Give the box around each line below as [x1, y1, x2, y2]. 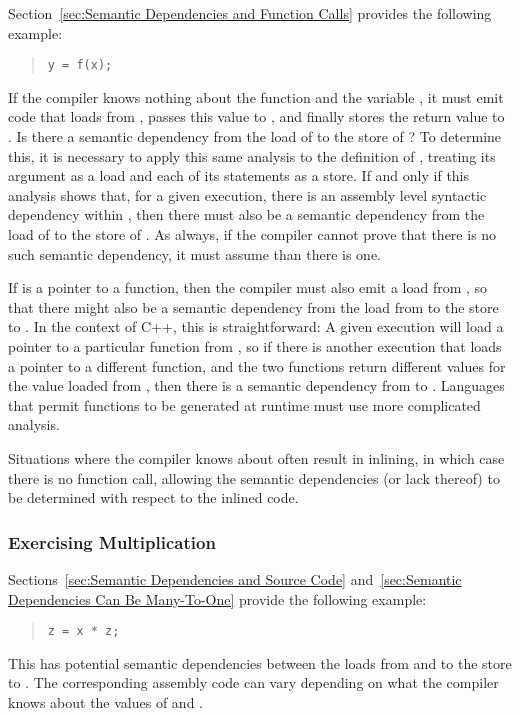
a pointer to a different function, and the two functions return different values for [8, 355, 506, 376]
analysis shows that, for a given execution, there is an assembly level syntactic [8, 184, 487, 205]
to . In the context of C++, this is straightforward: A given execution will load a [8, 316, 504, 337]
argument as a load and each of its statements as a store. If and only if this [8, 165, 470, 186]
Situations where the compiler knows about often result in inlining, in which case [8, 447, 505, 468]
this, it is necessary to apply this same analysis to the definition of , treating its [8, 145, 496, 166]
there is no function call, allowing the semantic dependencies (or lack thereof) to [8, 467, 500, 488]
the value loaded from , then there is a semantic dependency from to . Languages [8, 375, 505, 396]
